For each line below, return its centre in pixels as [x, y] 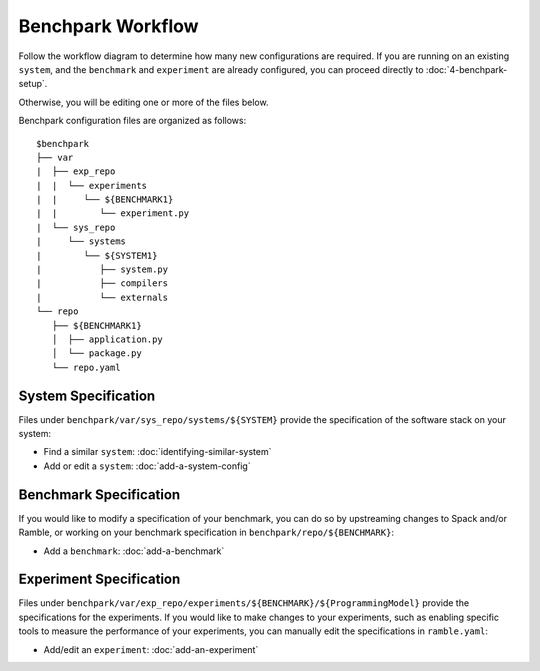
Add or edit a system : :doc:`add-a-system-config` [147, 466]
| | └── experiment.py [113, 213]
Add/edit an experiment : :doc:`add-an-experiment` [151, 649]
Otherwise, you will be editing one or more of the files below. [143, 102]
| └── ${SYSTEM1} [97, 255]
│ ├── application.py [107, 339]
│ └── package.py [96, 353]
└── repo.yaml [86, 367]
